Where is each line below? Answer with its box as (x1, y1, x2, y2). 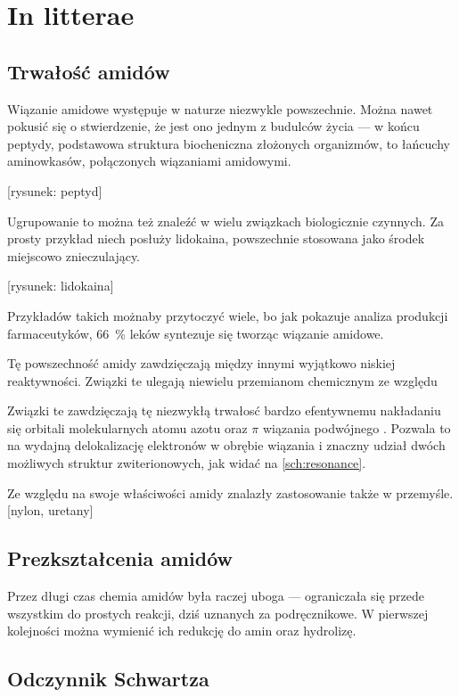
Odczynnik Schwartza (7, 665, 209, 693)
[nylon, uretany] (7, 501, 94, 520)
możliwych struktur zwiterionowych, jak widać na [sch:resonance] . (7, 454, 366, 472)
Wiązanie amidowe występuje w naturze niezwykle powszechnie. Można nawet (7, 99, 433, 118)
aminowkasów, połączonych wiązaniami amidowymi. (7, 152, 291, 170)
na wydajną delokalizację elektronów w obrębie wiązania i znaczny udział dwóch (7, 436, 446, 455)
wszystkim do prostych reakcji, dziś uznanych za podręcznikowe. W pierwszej (7, 603, 429, 622)
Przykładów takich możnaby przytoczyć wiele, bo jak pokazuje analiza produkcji (7, 306, 448, 324)
